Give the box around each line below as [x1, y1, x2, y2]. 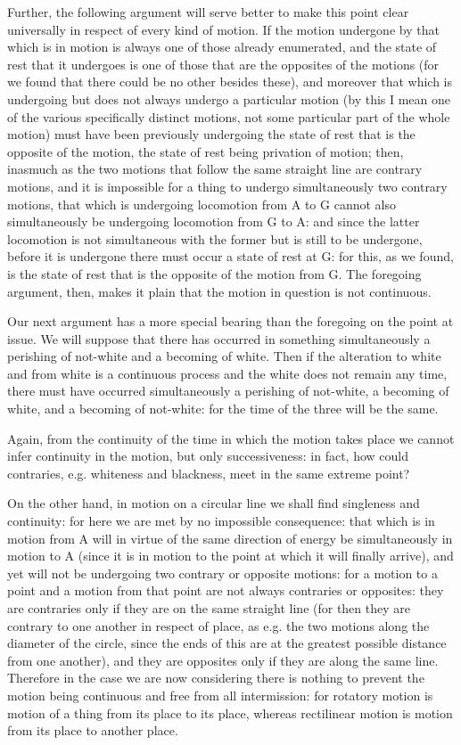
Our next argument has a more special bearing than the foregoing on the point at [7, 312, 454, 331]
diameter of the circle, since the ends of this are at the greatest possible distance [7, 634, 447, 652]
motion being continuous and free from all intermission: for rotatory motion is [7, 685, 433, 704]
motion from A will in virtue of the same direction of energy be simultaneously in [7, 528, 453, 547]
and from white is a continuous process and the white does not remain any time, [7, 364, 448, 382]
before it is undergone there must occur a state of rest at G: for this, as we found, [7, 247, 454, 266]
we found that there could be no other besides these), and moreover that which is [7, 72, 452, 91]
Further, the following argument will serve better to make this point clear [7, 3, 409, 20]
